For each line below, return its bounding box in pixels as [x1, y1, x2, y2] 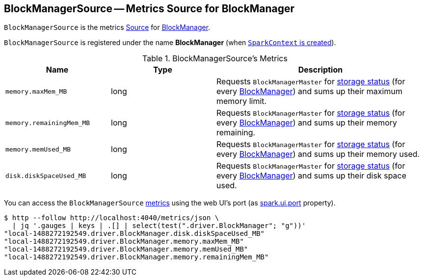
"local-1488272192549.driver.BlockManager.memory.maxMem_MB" [4, 237, 244, 246]
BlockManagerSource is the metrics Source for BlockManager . [4, 23, 211, 32]
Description [298, 65, 343, 75]
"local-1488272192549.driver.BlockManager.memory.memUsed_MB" [4, 245, 248, 254]
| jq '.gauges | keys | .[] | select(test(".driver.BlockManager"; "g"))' [12, 222, 306, 230]
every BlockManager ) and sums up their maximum [216, 86, 402, 97]
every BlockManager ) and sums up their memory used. [216, 149, 420, 159]
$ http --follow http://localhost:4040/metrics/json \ [4, 214, 219, 222]
